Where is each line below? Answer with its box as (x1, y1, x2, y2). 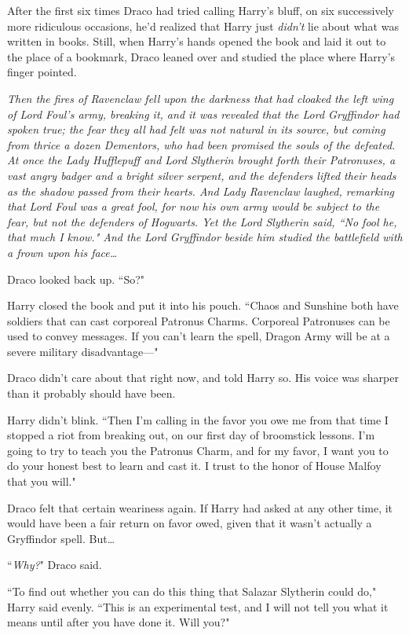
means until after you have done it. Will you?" (7, 614, 230, 630)
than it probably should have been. (7, 385, 176, 402)
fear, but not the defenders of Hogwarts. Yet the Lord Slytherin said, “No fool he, (7, 213, 397, 229)
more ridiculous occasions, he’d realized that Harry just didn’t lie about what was (7, 17, 399, 34)
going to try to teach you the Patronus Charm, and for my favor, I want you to (7, 442, 389, 458)
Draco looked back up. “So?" (7, 270, 145, 287)
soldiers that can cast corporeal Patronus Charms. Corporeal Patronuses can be (7, 312, 390, 329)
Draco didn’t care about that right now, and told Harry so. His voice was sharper (7, 369, 399, 386)
